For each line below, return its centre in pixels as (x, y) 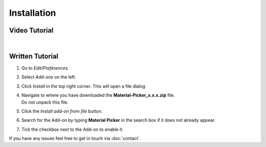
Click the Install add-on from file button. (62, 111)
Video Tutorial (31, 30)
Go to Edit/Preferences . (45, 68)
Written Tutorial (34, 56)
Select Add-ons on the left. (49, 77)
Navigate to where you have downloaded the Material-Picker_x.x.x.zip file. (98, 95)
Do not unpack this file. (45, 102)
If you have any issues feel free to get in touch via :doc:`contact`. (75, 139)
